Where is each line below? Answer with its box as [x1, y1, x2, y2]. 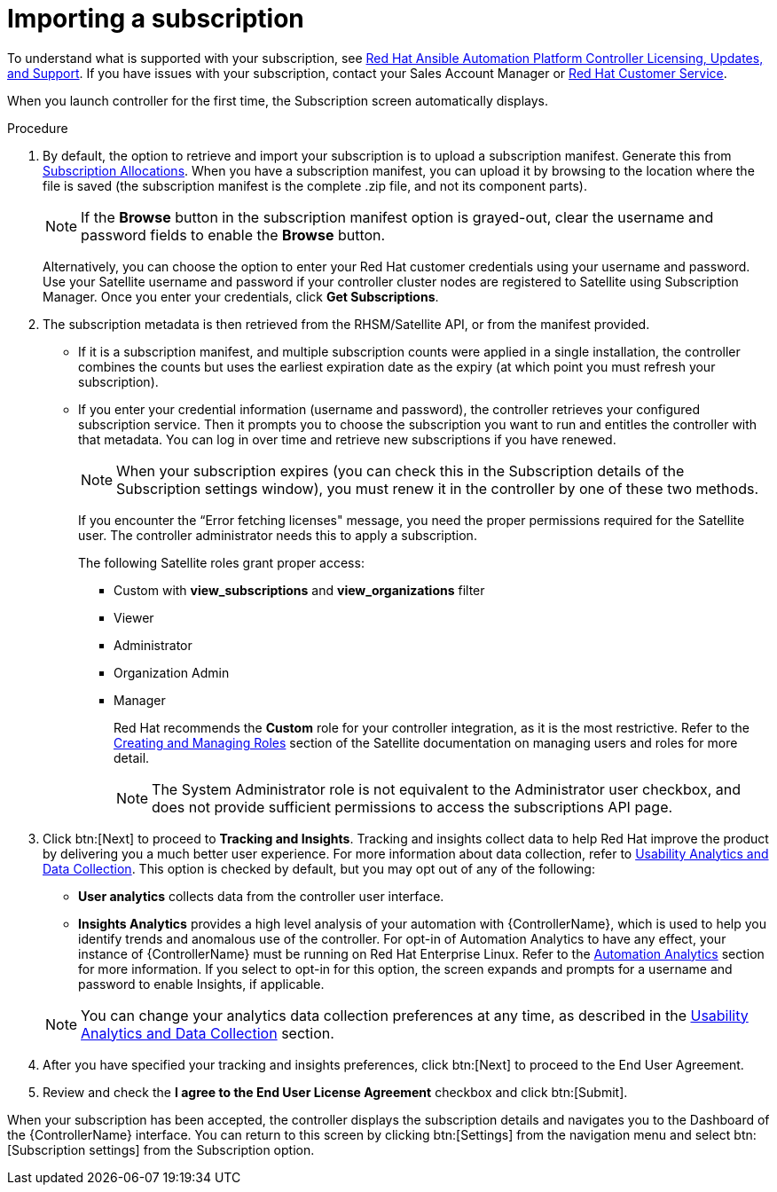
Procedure [7, 120, 68, 136]
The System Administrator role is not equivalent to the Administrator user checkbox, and [152, 780, 741, 798]
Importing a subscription [7, 4, 304, 34]
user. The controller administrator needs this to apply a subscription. [78, 527, 477, 543]
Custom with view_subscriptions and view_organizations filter [114, 582, 485, 598]
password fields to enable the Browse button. [81, 225, 386, 244]
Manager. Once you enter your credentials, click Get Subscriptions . [43, 288, 439, 304]
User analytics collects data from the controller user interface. [78, 888, 444, 904]
